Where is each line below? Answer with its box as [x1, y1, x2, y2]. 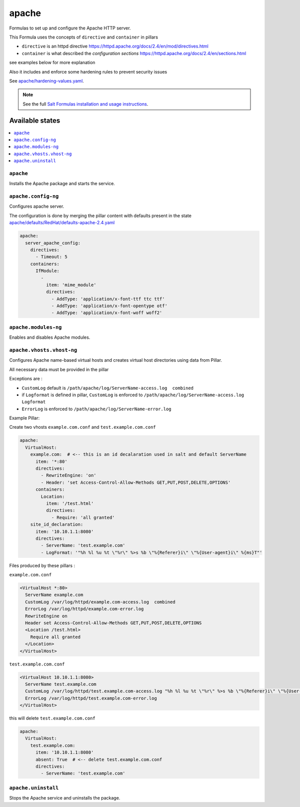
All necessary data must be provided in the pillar [9, 366, 109, 372]
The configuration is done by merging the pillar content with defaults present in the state [9, 213, 192, 219]
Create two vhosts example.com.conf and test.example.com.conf [9, 424, 156, 430]
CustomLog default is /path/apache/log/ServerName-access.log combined [21, 385, 194, 391]
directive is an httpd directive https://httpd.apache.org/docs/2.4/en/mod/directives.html [21, 43, 208, 50]
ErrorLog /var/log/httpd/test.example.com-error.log [25, 695, 157, 701]
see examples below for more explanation [9, 60, 95, 66]
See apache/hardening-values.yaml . [9, 78, 84, 84]
